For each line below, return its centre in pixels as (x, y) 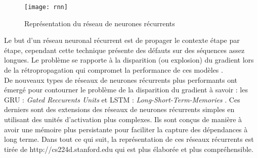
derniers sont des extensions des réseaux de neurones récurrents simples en (119, 109)
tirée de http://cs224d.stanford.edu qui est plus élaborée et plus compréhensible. (129, 149)
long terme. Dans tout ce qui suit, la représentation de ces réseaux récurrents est (129, 139)
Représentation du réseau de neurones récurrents (100, 23)
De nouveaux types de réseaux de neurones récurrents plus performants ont (121, 80)
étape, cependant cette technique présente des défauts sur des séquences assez (124, 50)
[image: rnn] (46, 7)
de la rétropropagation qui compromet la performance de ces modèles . (114, 70)
